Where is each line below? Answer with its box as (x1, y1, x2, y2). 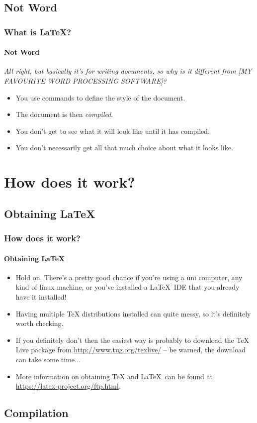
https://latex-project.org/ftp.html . (15, 381, 121, 391)
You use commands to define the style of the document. (15, 92, 185, 103)
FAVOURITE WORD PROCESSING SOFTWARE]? (4, 76, 167, 86)
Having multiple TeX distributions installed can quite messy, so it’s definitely (15, 308, 251, 318)
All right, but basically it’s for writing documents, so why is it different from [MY (4, 66, 252, 76)
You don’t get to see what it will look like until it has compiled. (15, 125, 210, 136)
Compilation (4, 405, 69, 421)
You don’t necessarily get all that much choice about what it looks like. (15, 142, 233, 153)
